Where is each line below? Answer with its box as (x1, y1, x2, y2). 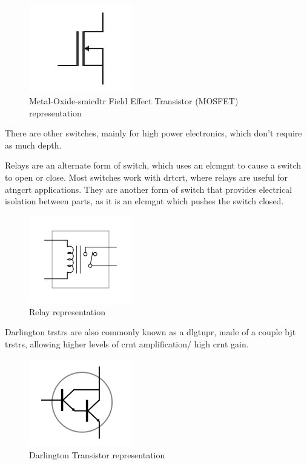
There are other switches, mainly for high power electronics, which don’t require (5, 127, 302, 139)
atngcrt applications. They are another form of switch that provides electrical (5, 182, 292, 195)
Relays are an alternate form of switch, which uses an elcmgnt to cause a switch (5, 159, 302, 172)
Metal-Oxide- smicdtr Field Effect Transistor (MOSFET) (29, 95, 239, 107)
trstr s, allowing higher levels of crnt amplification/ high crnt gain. (5, 337, 249, 350)
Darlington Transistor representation (29, 448, 165, 461)
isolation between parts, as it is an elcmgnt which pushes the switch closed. (5, 195, 284, 207)
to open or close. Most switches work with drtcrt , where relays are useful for (5, 170, 288, 183)
